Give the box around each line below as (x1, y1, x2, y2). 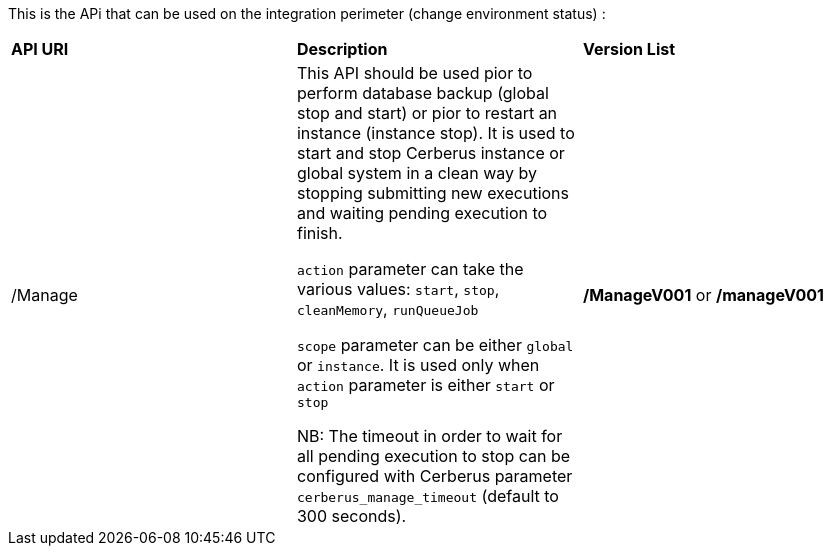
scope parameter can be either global (296, 335, 574, 355)
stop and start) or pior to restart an (296, 103, 558, 123)
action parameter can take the (296, 259, 524, 279)
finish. (296, 223, 343, 243)
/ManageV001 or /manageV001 (582, 284, 824, 305)
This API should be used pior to (296, 63, 533, 83)
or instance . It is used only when (296, 355, 540, 375)
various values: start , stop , (296, 279, 500, 299)
